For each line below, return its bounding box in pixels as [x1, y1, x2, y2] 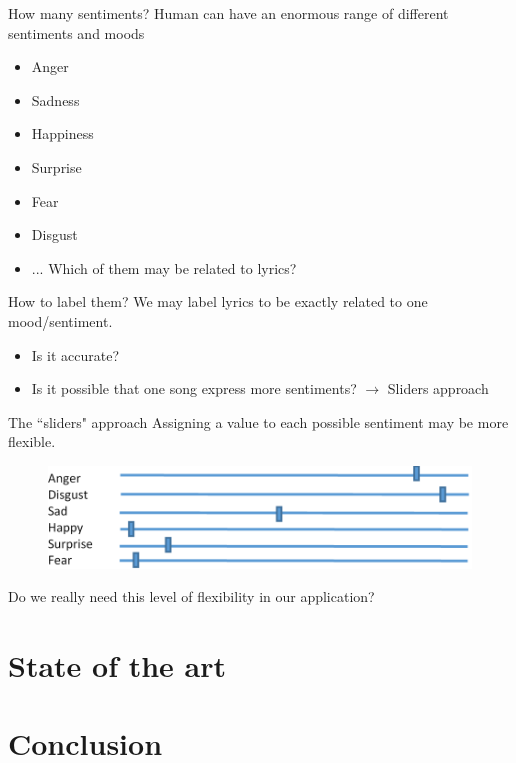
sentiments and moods [8, 22, 145, 43]
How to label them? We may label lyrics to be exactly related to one [8, 291, 428, 312]
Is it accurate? [31, 344, 120, 365]
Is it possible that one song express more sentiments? [31, 378, 357, 399]
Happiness [31, 123, 94, 144]
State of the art [8, 645, 227, 686]
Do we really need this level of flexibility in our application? [8, 586, 375, 607]
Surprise [31, 156, 82, 177]
